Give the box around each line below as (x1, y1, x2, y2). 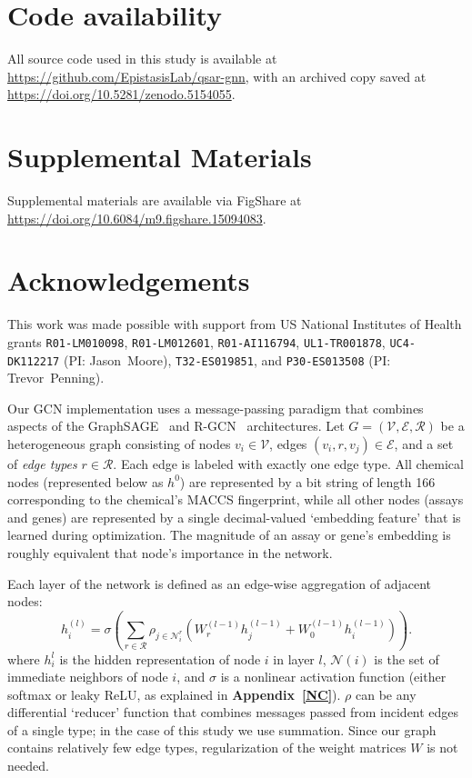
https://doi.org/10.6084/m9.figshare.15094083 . (7, 208, 266, 227)
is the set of (374, 649, 439, 668)
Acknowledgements (7, 262, 250, 299)
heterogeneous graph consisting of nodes (7, 434, 231, 454)
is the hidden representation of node (59, 649, 261, 668)
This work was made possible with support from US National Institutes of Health (7, 314, 462, 334)
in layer (273, 649, 315, 668)
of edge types (7, 454, 77, 474)
